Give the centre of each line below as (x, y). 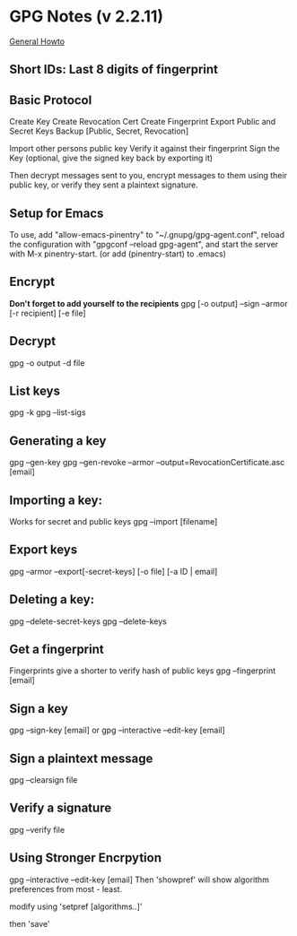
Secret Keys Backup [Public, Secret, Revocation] (99, 131)
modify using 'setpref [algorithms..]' (76, 906)
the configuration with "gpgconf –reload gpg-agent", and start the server (144, 244)
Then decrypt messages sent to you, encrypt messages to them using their (148, 176)
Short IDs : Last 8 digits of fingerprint (114, 69)
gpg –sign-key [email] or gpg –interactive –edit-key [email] (118, 730)
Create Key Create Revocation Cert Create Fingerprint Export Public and (143, 122)
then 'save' (30, 923)
